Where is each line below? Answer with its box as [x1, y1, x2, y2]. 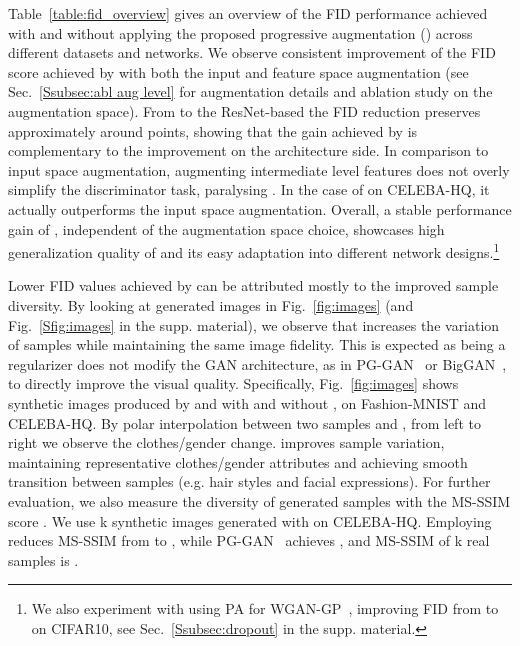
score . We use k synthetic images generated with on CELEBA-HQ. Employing [8, 510, 492, 531]
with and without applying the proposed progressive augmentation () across [8, 22, 473, 43]
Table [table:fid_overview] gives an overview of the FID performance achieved [8, 3, 488, 23]
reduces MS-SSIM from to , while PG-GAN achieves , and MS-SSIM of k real [8, 530, 490, 551]
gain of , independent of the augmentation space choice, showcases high [8, 218, 445, 239]
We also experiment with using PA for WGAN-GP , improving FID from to [31, 598, 499, 619]
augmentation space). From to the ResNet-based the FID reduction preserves [8, 100, 481, 121]
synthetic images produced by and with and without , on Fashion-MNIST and [8, 392, 487, 413]
